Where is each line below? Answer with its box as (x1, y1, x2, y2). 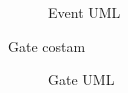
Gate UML (48, 69, 115, 90)
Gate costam (8, 35, 86, 56)
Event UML (48, 2, 121, 22)
